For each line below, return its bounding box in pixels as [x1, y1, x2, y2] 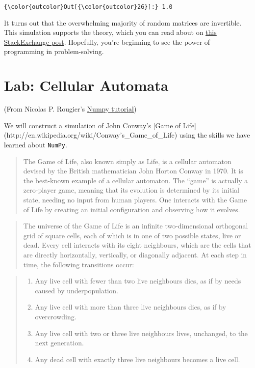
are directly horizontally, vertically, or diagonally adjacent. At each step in [23, 249, 247, 259]
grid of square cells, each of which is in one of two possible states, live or [23, 230, 241, 240]
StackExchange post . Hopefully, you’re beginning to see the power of [4, 36, 210, 47]
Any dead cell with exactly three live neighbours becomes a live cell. [35, 354, 240, 364]
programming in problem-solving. [4, 46, 104, 57]
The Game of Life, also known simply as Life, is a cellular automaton [23, 156, 231, 166]
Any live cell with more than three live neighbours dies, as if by [35, 302, 226, 312]
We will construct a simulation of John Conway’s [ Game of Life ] [4, 120, 197, 130]
